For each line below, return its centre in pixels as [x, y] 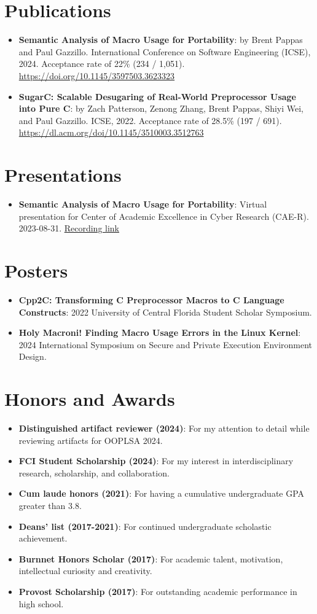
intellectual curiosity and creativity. [85, 571]
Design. [33, 356]
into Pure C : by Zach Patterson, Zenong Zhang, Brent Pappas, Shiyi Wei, [161, 108]
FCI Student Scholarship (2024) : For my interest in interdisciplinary [156, 461]
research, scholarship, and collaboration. [94, 472]
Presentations [63, 175]
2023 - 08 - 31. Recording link [69, 228]
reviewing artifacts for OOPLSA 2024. [91, 440]
